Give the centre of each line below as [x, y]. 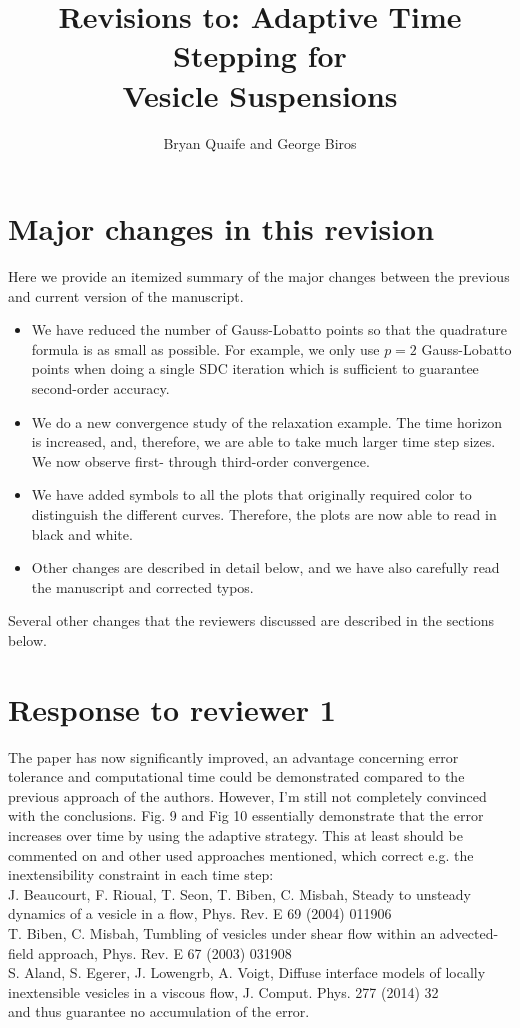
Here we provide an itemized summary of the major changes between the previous [259, 276]
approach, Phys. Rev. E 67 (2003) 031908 [165, 952]
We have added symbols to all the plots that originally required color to [251, 494]
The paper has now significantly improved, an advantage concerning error [233, 756]
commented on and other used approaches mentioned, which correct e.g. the [241, 854]
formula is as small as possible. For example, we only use [205, 348]
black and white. [82, 533]
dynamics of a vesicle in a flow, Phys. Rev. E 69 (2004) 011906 [200, 913]
